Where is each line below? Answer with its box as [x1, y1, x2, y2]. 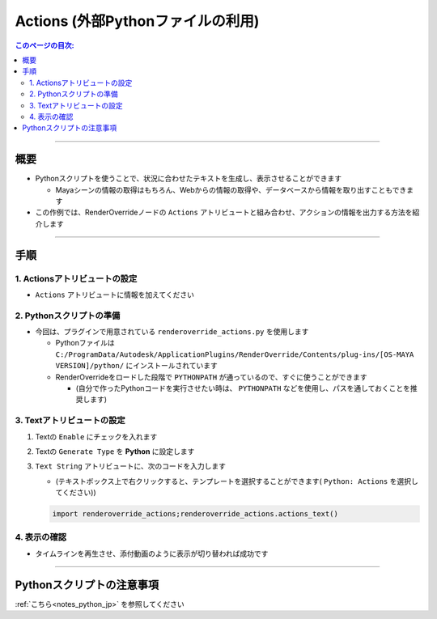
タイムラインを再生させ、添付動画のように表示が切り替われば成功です [35, 549, 269, 558]
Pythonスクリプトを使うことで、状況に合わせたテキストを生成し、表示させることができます [35, 174, 342, 184]
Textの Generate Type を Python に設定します [35, 446, 195, 456]
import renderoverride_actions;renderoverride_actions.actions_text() [52, 510, 339, 519]
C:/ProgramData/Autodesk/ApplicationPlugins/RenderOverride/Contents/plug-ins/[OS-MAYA [55, 350, 414, 359]
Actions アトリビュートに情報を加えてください [35, 290, 194, 299]
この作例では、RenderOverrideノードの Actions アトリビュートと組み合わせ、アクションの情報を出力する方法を [35, 207, 413, 218]
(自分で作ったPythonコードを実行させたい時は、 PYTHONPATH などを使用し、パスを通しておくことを [75, 384, 410, 392]
